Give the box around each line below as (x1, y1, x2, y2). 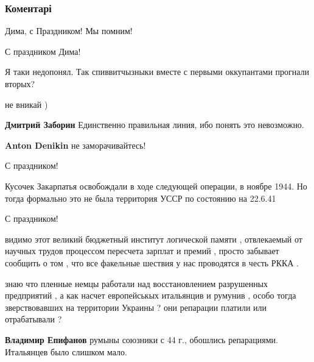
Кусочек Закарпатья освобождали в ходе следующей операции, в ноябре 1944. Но (5, 179, 307, 192)
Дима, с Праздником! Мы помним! (5, 24, 133, 37)
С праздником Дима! (5, 44, 81, 57)
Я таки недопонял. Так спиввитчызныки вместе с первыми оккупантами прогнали (5, 65, 310, 78)
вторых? (5, 77, 35, 90)
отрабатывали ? (5, 313, 62, 325)
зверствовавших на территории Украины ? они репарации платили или (5, 300, 267, 313)
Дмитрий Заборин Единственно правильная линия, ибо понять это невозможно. (5, 118, 304, 131)
